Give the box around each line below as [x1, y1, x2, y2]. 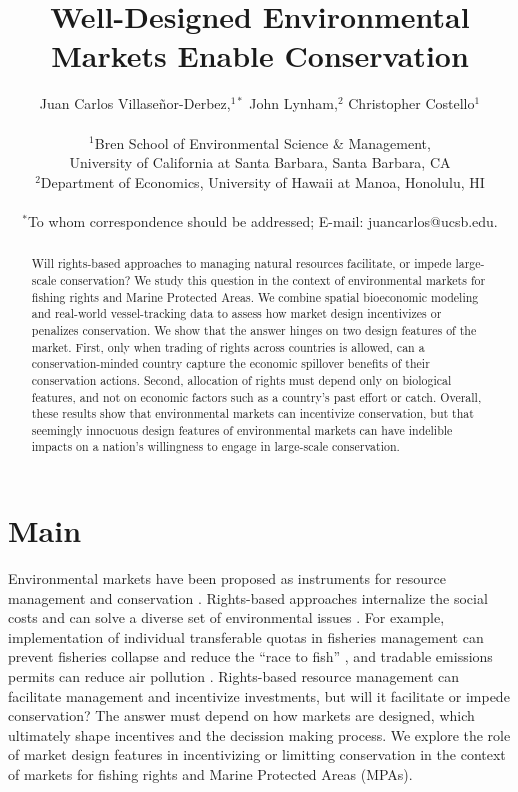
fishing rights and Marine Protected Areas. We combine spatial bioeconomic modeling [31, 288, 479, 305]
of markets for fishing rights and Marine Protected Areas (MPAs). [8, 764, 413, 785]
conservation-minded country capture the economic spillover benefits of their [31, 355, 430, 372]
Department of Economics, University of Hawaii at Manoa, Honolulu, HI [40, 171, 485, 192]
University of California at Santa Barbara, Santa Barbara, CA [69, 152, 451, 173]
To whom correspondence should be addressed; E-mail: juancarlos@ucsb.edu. [27, 210, 498, 231]
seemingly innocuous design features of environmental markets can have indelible [31, 421, 453, 438]
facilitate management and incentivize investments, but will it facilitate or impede [8, 685, 510, 706]
